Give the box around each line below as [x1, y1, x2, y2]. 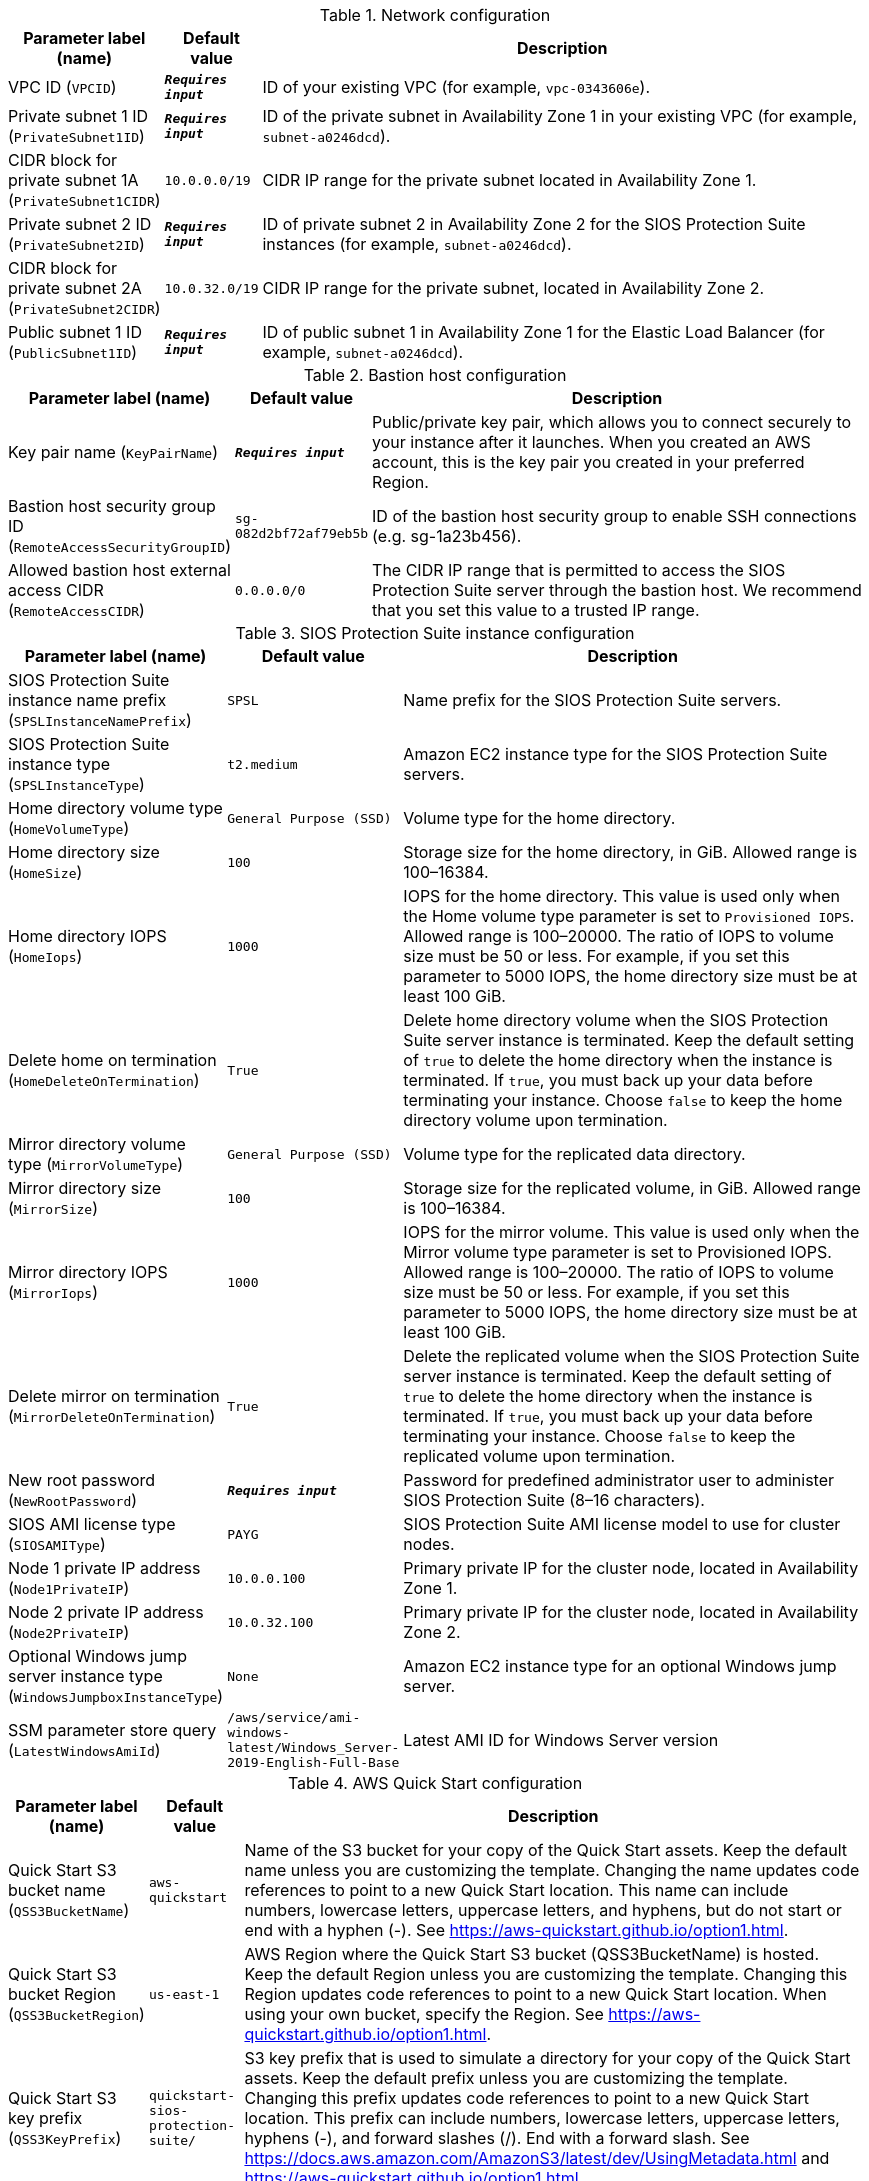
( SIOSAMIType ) [8, 1534, 106, 1554]
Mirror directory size [8, 1178, 162, 1198]
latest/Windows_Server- [227, 1740, 400, 1755]
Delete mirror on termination [8, 1386, 220, 1406]
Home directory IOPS [8, 926, 167, 946]
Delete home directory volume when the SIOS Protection [403, 1010, 829, 1030]
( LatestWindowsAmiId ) [8, 1740, 161, 1760]
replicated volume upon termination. [403, 1446, 676, 1466]
